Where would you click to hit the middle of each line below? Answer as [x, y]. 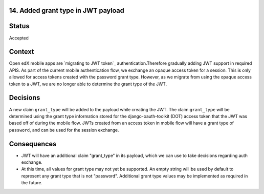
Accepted [19, 38]
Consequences [33, 144]
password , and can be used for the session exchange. [64, 130]
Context [22, 52]
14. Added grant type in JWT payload [67, 10]
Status [19, 26]
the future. [32, 183]
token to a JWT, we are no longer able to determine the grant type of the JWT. [88, 84]
